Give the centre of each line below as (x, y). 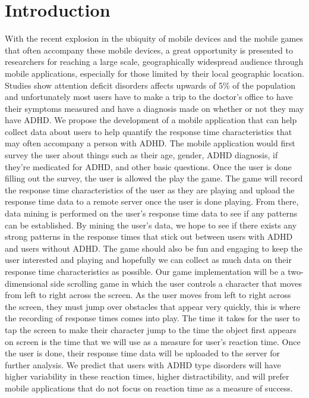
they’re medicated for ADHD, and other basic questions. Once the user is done (148, 166)
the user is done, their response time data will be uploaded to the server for (142, 353)
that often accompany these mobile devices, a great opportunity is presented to (149, 50)
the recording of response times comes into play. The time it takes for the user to (152, 318)
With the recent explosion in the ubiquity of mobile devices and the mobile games (154, 38)
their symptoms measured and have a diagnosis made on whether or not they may (154, 108)
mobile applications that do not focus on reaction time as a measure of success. (149, 388)
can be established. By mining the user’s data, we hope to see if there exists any (151, 225)
